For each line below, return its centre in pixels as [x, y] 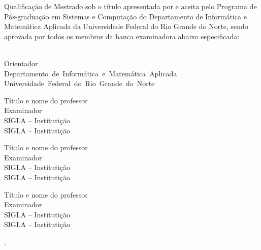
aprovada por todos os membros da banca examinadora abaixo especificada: [122, 36]
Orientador [21, 63]
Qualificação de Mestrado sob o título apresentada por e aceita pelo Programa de [130, 6]
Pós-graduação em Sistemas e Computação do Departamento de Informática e [125, 16]
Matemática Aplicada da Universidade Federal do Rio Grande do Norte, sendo [126, 26]
